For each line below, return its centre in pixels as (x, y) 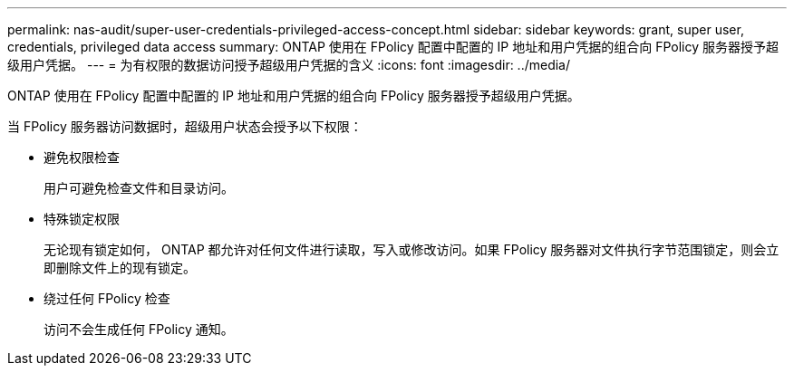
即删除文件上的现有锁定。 (120, 268)
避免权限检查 (82, 157)
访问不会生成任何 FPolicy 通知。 (139, 329)
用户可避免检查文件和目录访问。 (139, 188)
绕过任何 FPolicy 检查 (107, 298)
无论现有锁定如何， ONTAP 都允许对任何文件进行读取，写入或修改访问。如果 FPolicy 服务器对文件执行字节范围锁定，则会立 (412, 249)
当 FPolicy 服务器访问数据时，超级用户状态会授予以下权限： (185, 126)
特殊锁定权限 (82, 219)
